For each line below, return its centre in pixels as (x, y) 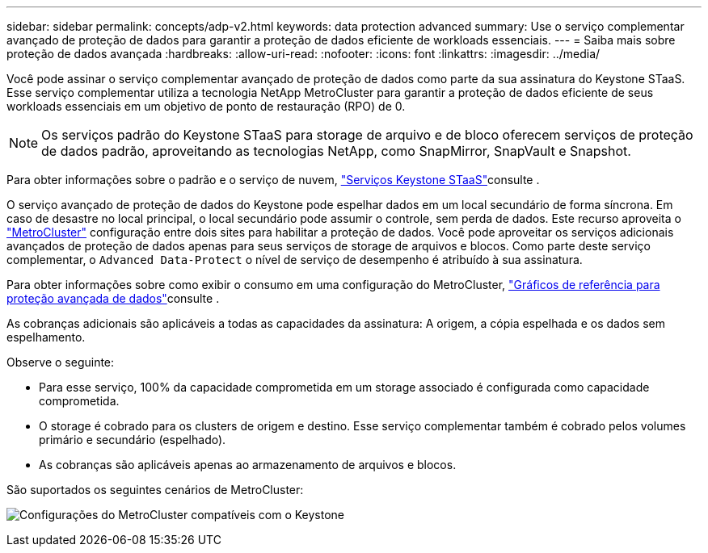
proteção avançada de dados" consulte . (113, 298)
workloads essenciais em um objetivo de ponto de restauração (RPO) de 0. (206, 106)
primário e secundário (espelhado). (133, 440)
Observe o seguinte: (61, 362)
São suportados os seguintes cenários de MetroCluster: (155, 490)
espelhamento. (46, 337)
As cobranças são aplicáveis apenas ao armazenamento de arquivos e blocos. (248, 465)
